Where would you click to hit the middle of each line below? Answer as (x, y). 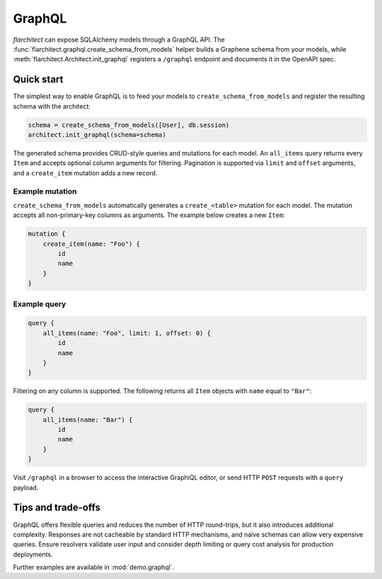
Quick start (38, 80)
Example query (40, 304)
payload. (26, 487)
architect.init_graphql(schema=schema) (97, 135)
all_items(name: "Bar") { (88, 420)
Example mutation (45, 191)
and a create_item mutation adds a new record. (85, 172)
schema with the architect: (52, 106)
